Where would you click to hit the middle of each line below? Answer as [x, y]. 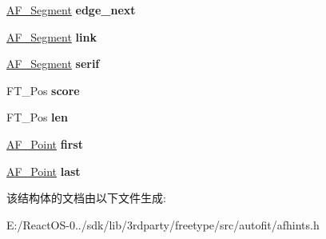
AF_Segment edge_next [71, 10]
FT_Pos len [37, 117]
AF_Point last [44, 171]
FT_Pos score [43, 90]
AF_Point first [45, 143]
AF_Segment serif [53, 64]
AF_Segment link [52, 36]
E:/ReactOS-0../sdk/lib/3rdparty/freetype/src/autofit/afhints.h [163, 224]
